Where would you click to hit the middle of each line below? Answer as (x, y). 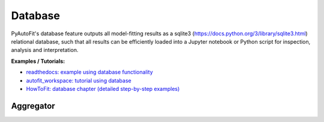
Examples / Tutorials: (38, 61)
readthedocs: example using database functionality (89, 72)
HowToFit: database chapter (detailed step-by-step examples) (103, 89)
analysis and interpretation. (45, 50)
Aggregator (33, 106)
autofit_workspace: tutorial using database (79, 80)
